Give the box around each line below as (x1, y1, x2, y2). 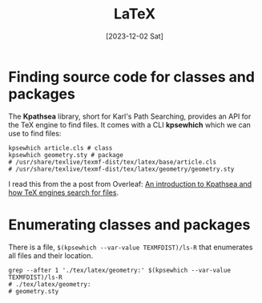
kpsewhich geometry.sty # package (8, 151, 124, 159)
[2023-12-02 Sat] (105, 31, 164, 41)
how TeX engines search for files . (8, 188, 119, 197)
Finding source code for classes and (8, 67, 255, 86)
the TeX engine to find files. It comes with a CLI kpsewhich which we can (8, 119, 251, 129)
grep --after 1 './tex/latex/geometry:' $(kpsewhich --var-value (8, 266, 231, 274)
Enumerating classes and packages (8, 216, 251, 233)
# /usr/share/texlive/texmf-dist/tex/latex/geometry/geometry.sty (8, 165, 235, 173)
